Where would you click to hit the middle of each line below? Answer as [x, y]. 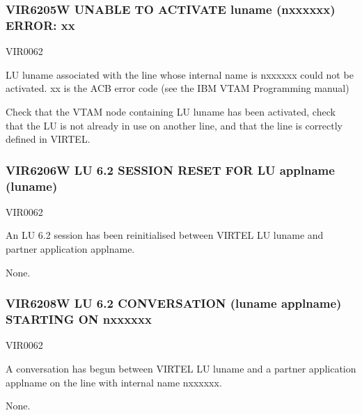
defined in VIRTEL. [48, 139]
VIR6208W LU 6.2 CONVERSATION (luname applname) [174, 303]
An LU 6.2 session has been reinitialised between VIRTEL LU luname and [165, 235]
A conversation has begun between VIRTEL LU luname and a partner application [181, 368]
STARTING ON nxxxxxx [79, 319]
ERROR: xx [40, 25]
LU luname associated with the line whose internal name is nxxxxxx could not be [180, 74]
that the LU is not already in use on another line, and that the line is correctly [174, 125]
